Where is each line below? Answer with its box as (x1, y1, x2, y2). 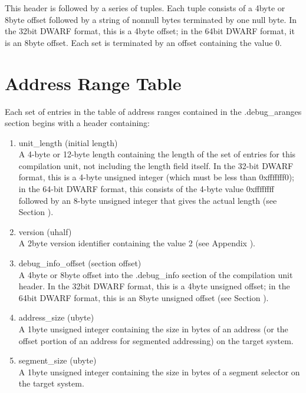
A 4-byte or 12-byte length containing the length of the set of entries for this (18, 148, 296, 160)
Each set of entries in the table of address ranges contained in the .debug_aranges (5, 105, 302, 117)
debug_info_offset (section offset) (18, 257, 142, 269)
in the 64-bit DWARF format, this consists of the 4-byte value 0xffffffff (18, 183, 274, 195)
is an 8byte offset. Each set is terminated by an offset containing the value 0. (5, 36, 282, 48)
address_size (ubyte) (18, 311, 94, 323)
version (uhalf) (18, 225, 72, 237)
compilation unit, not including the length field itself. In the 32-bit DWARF (18, 159, 294, 171)
